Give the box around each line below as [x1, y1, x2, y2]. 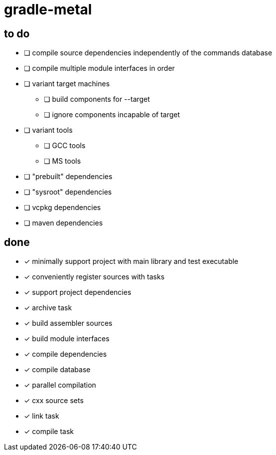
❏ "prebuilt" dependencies [24, 172, 113, 181]
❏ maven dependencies [24, 219, 103, 227]
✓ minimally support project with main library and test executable [24, 257, 239, 266]
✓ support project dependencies [24, 288, 132, 297]
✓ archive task [24, 303, 72, 312]
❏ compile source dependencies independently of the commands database [24, 48, 273, 57]
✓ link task [24, 412, 59, 421]
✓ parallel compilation [24, 381, 96, 390]
